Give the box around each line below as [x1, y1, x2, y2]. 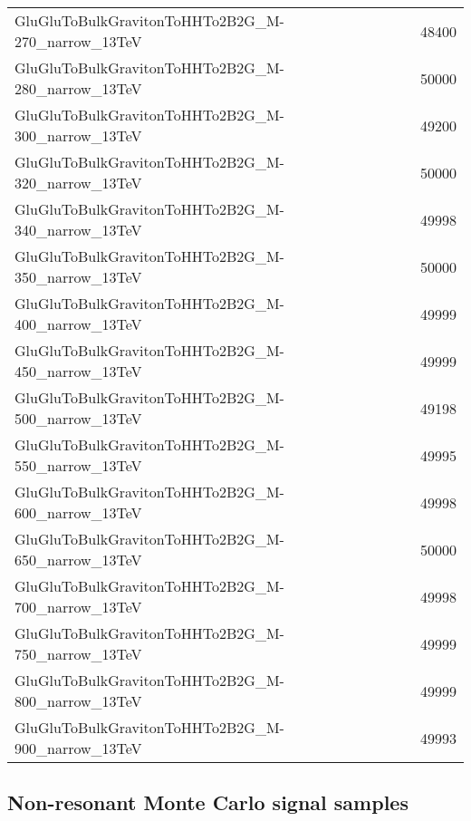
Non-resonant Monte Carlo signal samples [7, 788, 409, 816]
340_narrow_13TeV [14, 219, 142, 240]
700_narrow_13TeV [14, 596, 142, 617]
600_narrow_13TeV [14, 502, 142, 523]
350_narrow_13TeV [14, 266, 142, 287]
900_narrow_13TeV [14, 738, 142, 758]
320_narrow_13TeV [14, 172, 142, 193]
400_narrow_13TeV [14, 314, 142, 334]
